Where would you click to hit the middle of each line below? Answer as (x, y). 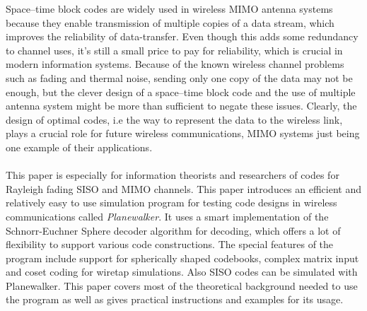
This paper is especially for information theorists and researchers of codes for (173, 175)
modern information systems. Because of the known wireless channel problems (175, 64)
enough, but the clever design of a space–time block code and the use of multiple (181, 92)
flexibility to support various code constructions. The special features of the (170, 244)
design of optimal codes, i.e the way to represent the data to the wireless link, (174, 119)
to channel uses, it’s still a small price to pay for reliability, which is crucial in (174, 50)
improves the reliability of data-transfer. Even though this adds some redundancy (182, 36)
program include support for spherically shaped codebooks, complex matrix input (182, 258)
